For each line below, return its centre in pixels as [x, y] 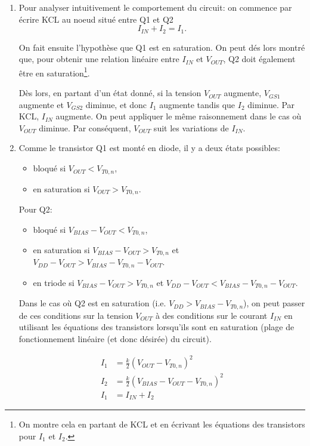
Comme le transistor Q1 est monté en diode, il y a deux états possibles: [149, 148]
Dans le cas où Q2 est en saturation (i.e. [92, 303]
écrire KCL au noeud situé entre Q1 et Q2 [96, 19]
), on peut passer [274, 303]
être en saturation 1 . [54, 72]
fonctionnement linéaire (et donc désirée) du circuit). [115, 339]
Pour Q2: [35, 209]
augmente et [41, 104]
